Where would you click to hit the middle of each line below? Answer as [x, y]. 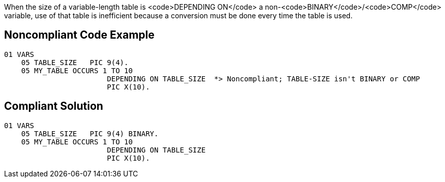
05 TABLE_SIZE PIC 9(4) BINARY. [90, 133]
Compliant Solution [54, 106]
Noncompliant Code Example [79, 35]
